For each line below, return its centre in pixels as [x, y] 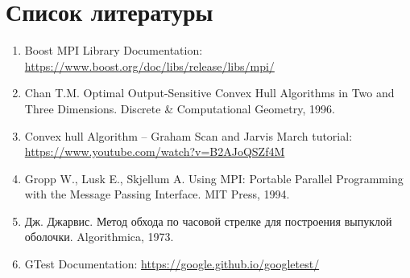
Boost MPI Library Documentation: [114, 50]
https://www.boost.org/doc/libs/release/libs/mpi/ [149, 65]
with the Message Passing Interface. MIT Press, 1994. [157, 194]
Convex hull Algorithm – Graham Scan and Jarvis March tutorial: [188, 135]
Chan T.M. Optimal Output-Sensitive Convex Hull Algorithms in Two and [209, 93]
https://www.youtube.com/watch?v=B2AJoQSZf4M [155, 151]
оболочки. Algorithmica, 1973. [99, 237]
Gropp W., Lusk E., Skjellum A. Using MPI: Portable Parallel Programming [214, 178]
